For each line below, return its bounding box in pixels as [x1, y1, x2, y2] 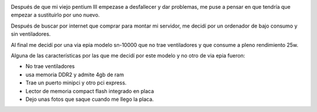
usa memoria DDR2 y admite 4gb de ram [25, 71, 124, 78]
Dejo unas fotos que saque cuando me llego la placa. [25, 96, 154, 103]
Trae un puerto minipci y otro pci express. [25, 79, 127, 86]
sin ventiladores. [11, 30, 51, 38]
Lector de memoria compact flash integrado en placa [25, 87, 154, 94]
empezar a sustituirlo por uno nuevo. [11, 12, 100, 19]
